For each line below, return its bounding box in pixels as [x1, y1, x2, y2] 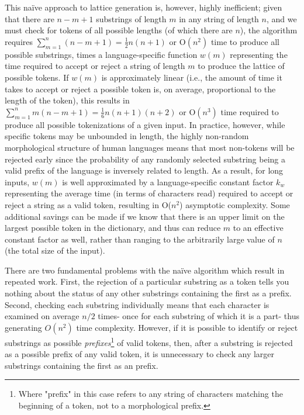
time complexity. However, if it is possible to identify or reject [76, 321, 298, 333]
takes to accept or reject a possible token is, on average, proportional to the [5, 82, 276, 95]
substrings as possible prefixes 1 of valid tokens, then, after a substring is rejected [5, 334, 293, 348]
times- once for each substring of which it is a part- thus [98, 310, 299, 322]
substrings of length [96, 12, 167, 25]
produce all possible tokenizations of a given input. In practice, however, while [5, 118, 285, 130]
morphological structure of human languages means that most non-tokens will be [5, 141, 295, 153]
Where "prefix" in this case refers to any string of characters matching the [18, 388, 283, 400]
